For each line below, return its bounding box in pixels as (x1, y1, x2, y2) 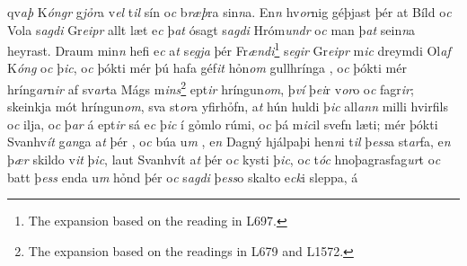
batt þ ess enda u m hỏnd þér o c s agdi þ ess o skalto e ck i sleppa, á (7, 167, 358, 186)
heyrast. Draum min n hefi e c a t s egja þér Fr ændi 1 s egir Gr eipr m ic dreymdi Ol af (7, 39, 451, 59)
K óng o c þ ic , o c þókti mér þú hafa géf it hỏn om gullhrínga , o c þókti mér (7, 58, 407, 77)
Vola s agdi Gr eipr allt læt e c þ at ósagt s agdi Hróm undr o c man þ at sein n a (7, 20, 416, 39)
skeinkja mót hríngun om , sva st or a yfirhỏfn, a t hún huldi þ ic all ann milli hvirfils (7, 97, 448, 116)
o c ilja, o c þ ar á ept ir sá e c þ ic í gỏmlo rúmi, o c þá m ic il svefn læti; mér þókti (7, 114, 438, 133)
